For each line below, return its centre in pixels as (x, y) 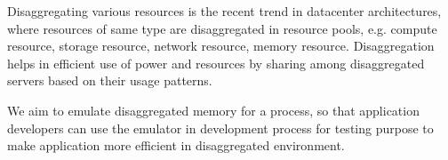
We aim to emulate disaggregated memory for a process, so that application (213, 110)
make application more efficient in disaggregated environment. (176, 145)
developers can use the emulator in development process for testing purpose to (220, 128)
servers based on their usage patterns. (110, 80)
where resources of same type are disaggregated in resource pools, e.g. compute (222, 28)
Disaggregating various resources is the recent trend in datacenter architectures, (224, 11)
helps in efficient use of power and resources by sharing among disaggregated (216, 63)
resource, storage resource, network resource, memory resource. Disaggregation (221, 46)
